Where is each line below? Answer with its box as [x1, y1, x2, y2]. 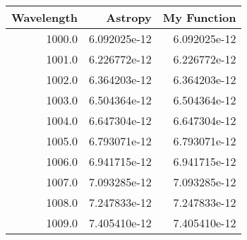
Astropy [106, 9, 152, 25]
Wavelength [11, 9, 78, 25]
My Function [162, 9, 236, 25]
